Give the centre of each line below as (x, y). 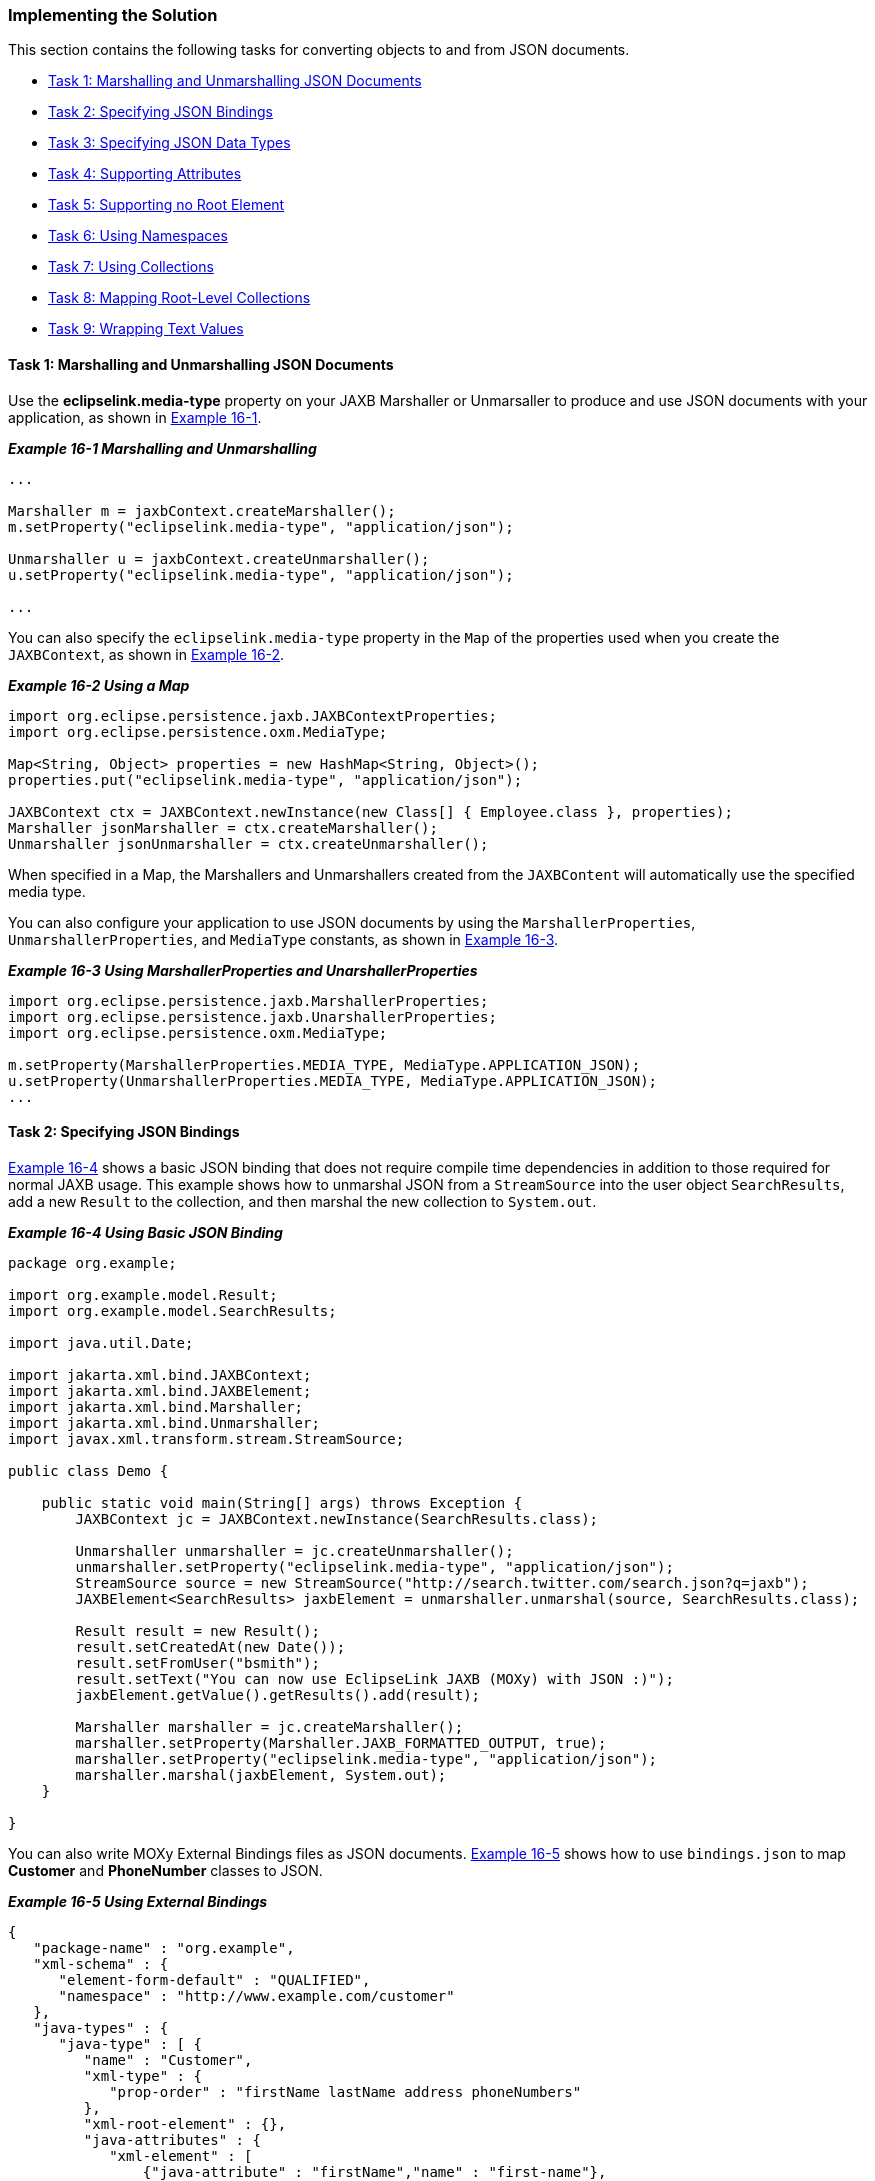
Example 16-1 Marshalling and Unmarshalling (162, 448)
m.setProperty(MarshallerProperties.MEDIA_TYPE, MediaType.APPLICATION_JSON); (324, 1064)
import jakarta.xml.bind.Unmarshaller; (164, 1422)
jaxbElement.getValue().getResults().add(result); (278, 1694)
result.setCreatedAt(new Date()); (210, 1646)
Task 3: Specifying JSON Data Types (169, 143)
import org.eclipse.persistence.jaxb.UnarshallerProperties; (252, 1016)
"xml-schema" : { (101, 1963)
